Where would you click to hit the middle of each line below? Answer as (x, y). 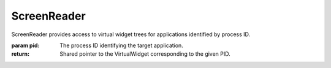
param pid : (25, 45)
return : (21, 54)
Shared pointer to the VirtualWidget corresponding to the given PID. (145, 54)
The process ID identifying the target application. (121, 45)
